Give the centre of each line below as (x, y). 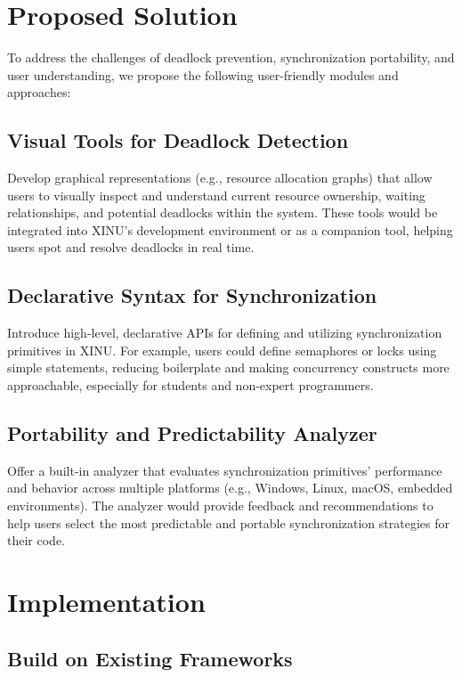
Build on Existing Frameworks (150, 658)
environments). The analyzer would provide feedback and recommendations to (220, 506)
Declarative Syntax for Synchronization (192, 295)
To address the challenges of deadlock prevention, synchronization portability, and (231, 57)
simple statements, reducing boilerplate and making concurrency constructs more (228, 367)
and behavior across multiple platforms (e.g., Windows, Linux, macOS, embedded (230, 488)
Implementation (106, 602)
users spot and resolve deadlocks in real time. (131, 247)
